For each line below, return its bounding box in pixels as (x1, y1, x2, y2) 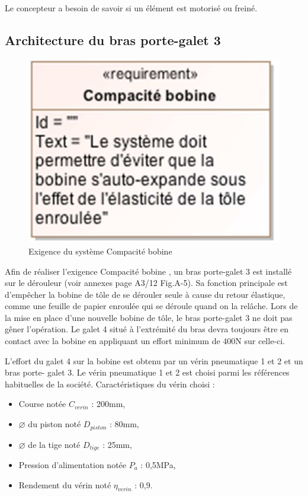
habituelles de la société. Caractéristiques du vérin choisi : (5, 377, 215, 390)
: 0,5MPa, (140, 458, 176, 470)
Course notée (18, 398, 66, 410)
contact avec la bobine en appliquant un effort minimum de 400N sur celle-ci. (5, 335, 285, 347)
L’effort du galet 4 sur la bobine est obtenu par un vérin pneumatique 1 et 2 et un (5, 354, 303, 367)
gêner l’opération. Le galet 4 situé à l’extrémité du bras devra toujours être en (5, 323, 289, 335)
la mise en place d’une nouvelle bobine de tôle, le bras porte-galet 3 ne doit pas (5, 311, 293, 323)
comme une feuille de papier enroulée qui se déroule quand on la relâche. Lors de (5, 300, 298, 312)
